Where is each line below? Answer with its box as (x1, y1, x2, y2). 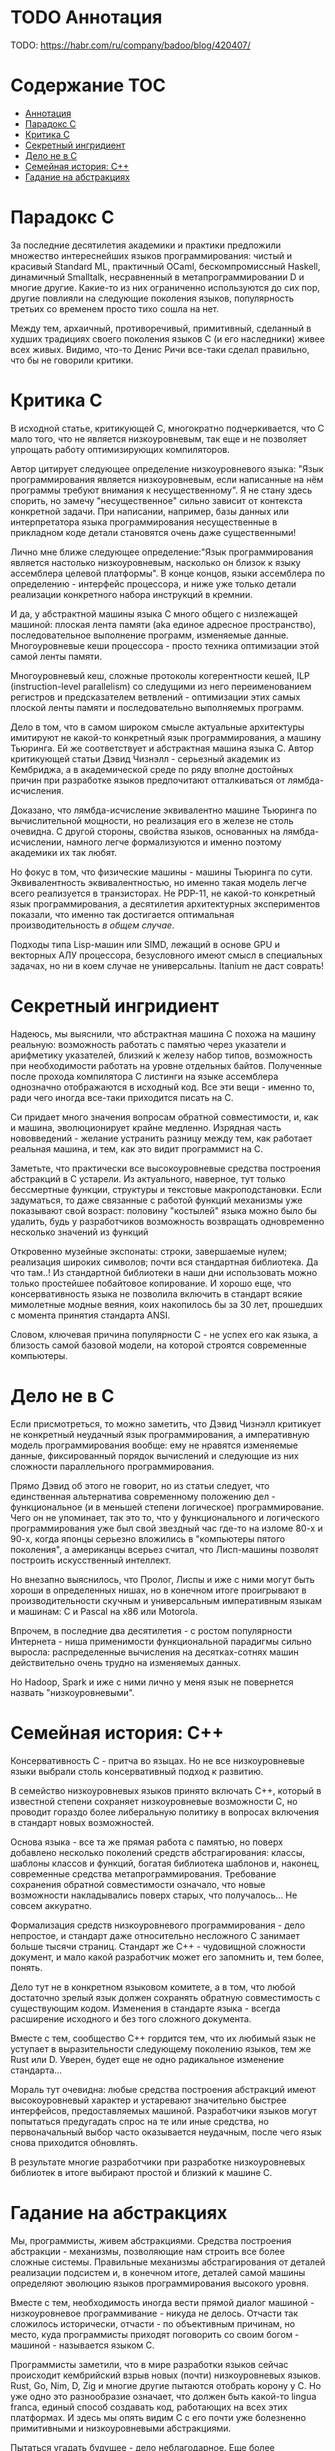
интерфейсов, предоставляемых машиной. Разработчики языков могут (10, 2104, 318, 2116)
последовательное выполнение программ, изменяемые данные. (10, 629, 289, 641)
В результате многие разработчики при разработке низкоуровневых (10, 2156, 306, 2168)
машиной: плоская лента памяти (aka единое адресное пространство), (10, 618, 317, 630)
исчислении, (10, 836, 65, 848)
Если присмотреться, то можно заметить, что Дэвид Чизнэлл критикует (10, 1417, 322, 1430)
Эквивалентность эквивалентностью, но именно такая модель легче (10, 876, 308, 888)
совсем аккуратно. (10, 1899, 93, 1911)
